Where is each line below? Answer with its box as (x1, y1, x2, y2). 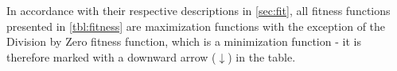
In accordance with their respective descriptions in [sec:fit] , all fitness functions (6, 2, 391, 18)
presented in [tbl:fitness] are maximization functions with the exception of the (6, 17, 386, 34)
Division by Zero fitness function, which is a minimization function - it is (6, 33, 361, 50)
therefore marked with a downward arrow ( (6, 48, 216, 65)
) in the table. (228, 48, 296, 65)
